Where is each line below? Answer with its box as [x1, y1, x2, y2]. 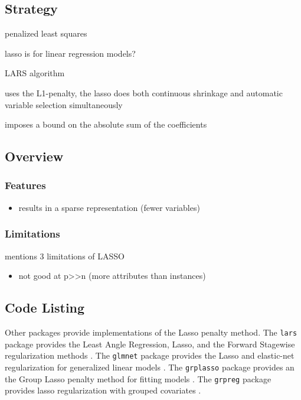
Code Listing [5, 298, 85, 317]
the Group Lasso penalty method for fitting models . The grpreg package [5, 372, 271, 385]
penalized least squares [5, 27, 87, 40]
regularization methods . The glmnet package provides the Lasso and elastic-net [5, 349, 295, 362]
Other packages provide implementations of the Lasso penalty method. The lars [5, 326, 297, 338]
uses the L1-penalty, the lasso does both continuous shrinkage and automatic [5, 86, 283, 99]
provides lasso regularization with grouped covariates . [5, 384, 201, 396]
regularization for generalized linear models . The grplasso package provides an [5, 360, 295, 373]
